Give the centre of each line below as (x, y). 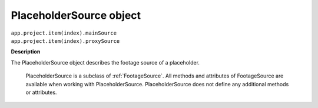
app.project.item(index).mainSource (64, 33)
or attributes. (41, 92)
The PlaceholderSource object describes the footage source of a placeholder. (105, 62)
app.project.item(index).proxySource (65, 41)
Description (26, 52)
